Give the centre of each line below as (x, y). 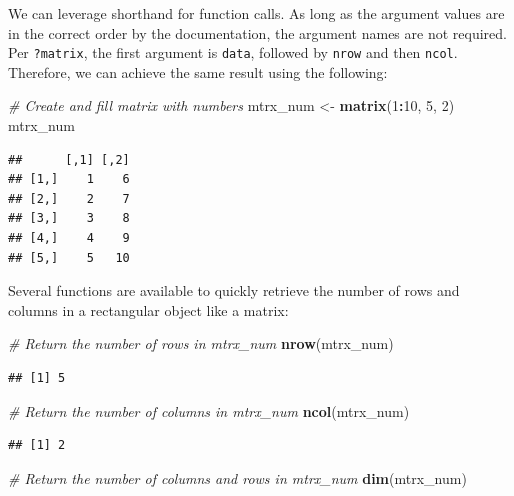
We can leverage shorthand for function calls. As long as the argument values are (256, 13)
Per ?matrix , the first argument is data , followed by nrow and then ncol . (233, 52)
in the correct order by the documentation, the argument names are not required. (257, 32)
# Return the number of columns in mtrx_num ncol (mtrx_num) (209, 410)
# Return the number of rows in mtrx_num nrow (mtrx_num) (201, 343)
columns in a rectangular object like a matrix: (148, 309)
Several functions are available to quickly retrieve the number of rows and (234, 290)
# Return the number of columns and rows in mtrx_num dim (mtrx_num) (237, 477)
